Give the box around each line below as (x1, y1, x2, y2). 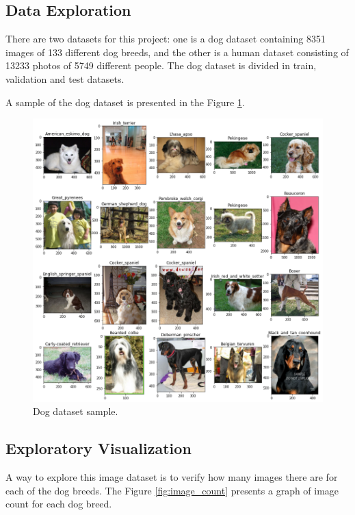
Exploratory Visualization (5, 438, 192, 459)
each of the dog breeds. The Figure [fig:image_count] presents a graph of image (5, 483, 339, 497)
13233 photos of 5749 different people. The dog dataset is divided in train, (5, 58, 317, 73)
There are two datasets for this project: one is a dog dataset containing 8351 (5, 32, 326, 46)
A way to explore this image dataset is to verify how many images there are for (5, 470, 338, 483)
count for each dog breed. (5, 497, 112, 511)
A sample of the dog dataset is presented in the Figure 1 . (5, 95, 245, 109)
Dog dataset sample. (33, 404, 118, 418)
